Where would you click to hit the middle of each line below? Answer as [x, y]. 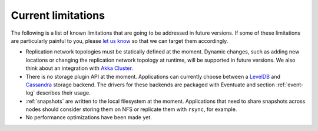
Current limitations [58, 15]
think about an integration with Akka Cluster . [79, 68]
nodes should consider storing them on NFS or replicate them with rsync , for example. [131, 109]
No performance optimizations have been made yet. [89, 117]
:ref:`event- [290, 85]
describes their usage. [63, 93]
